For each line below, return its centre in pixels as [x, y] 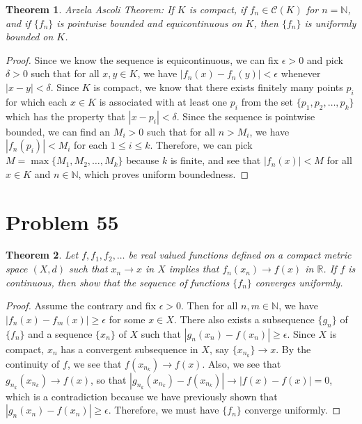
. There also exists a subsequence [244, 319]
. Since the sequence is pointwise [246, 116]
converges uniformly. [299, 282]
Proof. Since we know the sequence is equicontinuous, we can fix [142, 59]
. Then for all [210, 305]
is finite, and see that [215, 160]
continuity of [33, 363]
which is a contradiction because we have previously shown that [142, 396]
